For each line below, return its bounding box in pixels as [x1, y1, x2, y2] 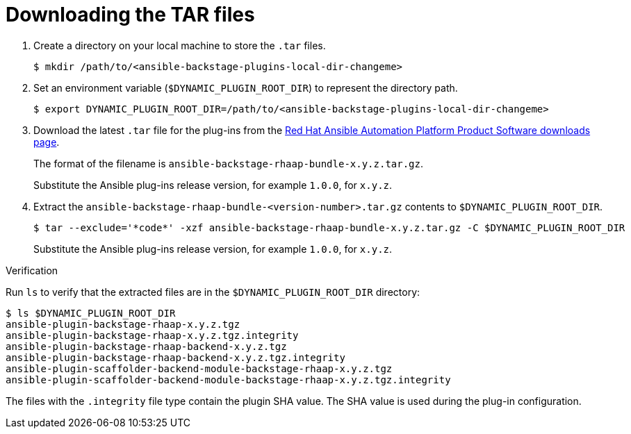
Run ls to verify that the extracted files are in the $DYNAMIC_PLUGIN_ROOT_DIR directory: [6, 285, 420, 298]
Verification [6, 264, 58, 276]
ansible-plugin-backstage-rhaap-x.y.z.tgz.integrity [6, 329, 299, 341]
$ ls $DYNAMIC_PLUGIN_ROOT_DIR [6, 307, 176, 319]
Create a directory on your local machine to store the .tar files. [33, 39, 326, 51]
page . [33, 135, 60, 148]
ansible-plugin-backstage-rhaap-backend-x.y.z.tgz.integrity [6, 351, 345, 363]
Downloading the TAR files [6, 3, 255, 26]
